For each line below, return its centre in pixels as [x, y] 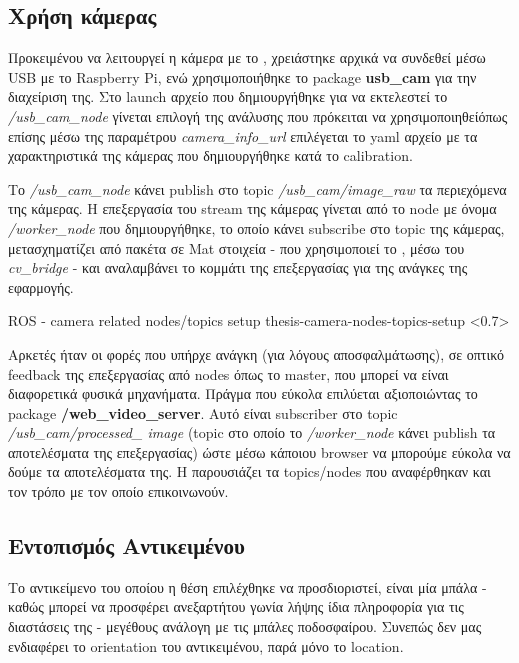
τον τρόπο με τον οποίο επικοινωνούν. [118, 491]
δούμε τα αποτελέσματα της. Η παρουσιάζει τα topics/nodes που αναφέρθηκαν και [249, 471]
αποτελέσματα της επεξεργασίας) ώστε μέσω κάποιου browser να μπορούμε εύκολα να [259, 451]
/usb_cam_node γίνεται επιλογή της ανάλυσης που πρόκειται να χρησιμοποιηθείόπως [258, 115]
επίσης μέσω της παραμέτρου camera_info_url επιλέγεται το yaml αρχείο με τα [243, 135]
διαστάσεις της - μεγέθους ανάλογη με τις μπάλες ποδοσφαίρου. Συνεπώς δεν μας [245, 626]
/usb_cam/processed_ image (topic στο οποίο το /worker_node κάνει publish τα [252, 432]
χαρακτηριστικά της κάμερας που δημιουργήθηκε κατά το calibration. [210, 155]
